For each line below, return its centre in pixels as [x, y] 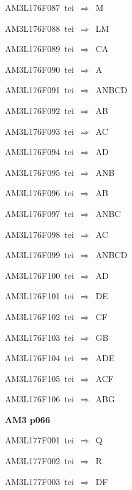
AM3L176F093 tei [39, 131]
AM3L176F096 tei [39, 193]
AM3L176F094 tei [39, 152]
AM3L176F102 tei [39, 316]
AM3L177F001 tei [39, 440]
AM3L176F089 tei [39, 49]
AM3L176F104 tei [39, 358]
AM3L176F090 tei [39, 69]
